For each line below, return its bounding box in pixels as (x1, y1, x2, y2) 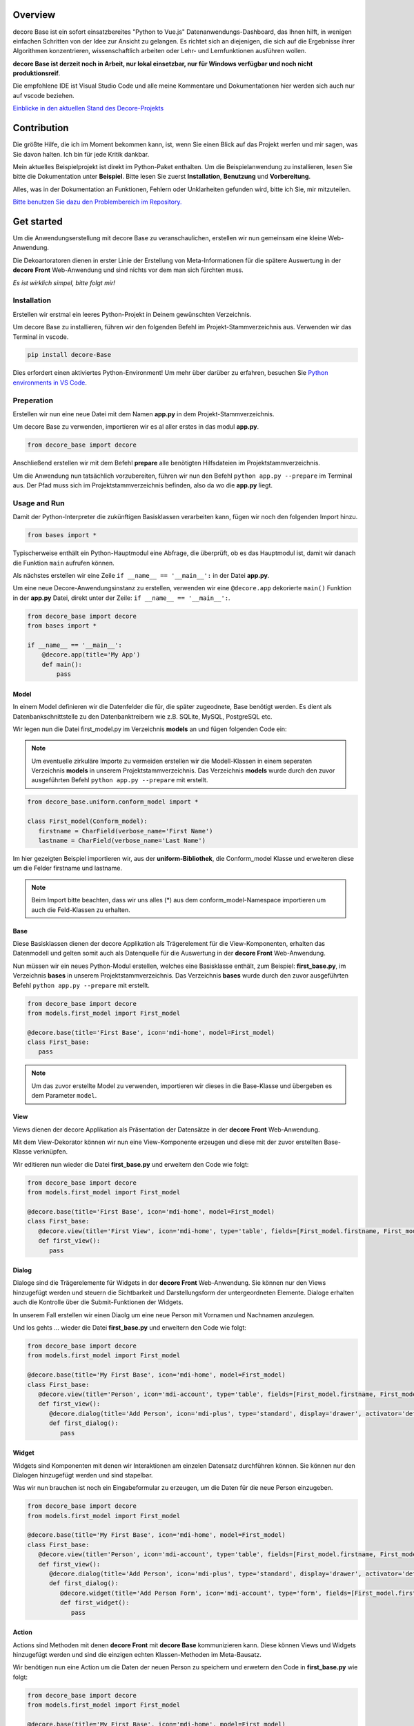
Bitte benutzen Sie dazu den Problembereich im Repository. (12, 197, 182, 206)
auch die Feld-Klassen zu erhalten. (31, 905, 130, 914)
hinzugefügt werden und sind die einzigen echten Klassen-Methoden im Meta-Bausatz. (12, 1650, 262, 1658)
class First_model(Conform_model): (27, 817, 148, 825)
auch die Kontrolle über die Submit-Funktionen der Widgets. (12, 1298, 184, 1306)
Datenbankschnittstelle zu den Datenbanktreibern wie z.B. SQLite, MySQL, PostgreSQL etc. (12, 712, 273, 721)
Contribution (12, 122, 69, 134)
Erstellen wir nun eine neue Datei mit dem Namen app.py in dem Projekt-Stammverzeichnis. (12, 410, 275, 418)
